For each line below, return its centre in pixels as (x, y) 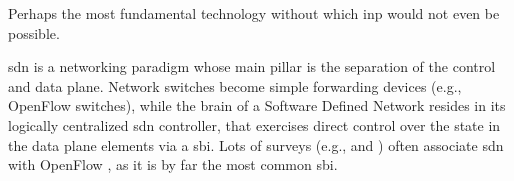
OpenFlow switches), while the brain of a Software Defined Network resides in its (257, 105)
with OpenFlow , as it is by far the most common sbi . (173, 164)
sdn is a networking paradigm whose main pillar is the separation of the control (252, 66)
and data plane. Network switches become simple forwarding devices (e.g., (235, 85)
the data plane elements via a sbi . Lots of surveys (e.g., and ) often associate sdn (256, 144)
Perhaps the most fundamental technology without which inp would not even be (254, 13)
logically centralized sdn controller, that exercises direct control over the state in (254, 124)
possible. (34, 32)
